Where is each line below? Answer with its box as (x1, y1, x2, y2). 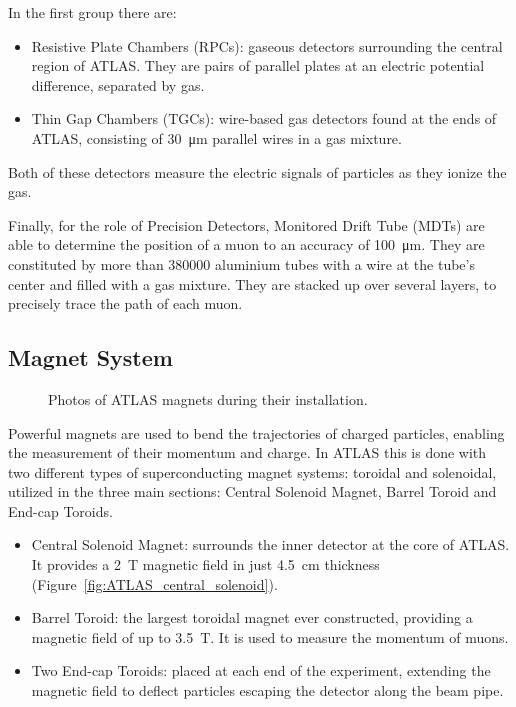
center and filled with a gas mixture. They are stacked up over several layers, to (8, 273, 497, 294)
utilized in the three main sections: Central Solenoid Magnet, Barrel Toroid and (8, 481, 497, 502)
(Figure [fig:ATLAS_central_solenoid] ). (31, 573, 278, 594)
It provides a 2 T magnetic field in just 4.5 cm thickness (31, 554, 380, 575)
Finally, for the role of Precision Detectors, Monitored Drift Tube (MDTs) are (8, 214, 485, 235)
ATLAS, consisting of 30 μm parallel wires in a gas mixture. (31, 127, 402, 148)
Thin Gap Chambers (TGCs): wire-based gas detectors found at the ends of (31, 108, 497, 129)
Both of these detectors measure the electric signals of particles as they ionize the (8, 161, 507, 182)
